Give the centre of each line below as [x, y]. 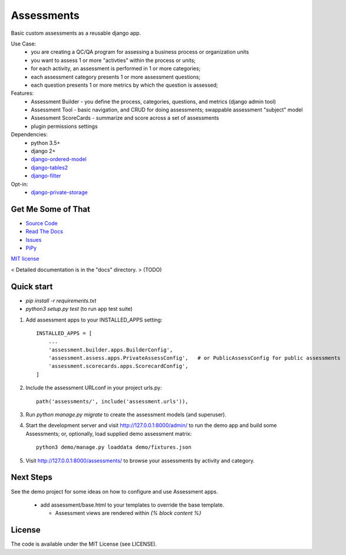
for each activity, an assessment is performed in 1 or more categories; [116, 68]
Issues [34, 239]
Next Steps [32, 477]
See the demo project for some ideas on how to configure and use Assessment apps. [114, 491]
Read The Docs [44, 231]
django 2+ [43, 151]
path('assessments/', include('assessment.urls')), [112, 401]
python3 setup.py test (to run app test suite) [79, 309]
